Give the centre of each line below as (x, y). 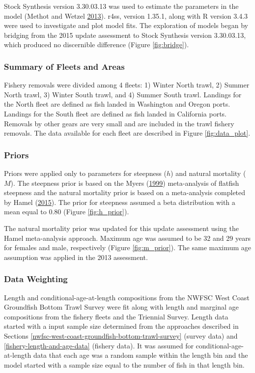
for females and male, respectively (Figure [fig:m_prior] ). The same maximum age (128, 247)
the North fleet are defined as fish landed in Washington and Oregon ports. (117, 104)
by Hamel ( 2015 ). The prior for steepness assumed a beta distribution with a (120, 202)
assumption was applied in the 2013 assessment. (76, 257)
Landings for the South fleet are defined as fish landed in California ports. (115, 113)
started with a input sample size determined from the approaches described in (121, 326)
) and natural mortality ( (208, 173)
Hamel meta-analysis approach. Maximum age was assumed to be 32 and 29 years (127, 238)
